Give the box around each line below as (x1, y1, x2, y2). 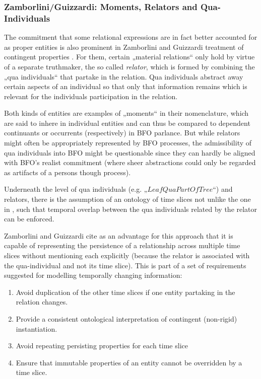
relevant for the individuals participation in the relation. (4, 91, 178, 101)
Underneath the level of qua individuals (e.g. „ (4, 184, 148, 194)
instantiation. (16, 323, 57, 334)
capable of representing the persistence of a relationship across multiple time (4, 240, 240, 251)
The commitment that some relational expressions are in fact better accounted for (4, 32, 257, 42)
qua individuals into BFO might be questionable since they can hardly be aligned (4, 147, 255, 158)
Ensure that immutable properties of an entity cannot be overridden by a (16, 357, 242, 367)
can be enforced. (4, 213, 54, 224)
